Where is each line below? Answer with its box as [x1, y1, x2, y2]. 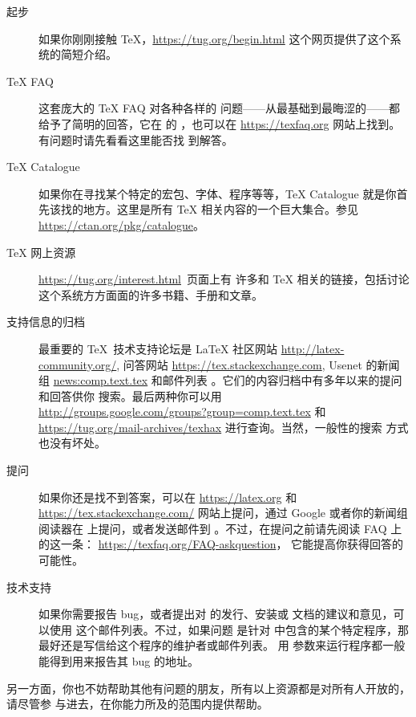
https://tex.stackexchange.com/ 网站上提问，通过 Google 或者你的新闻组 [38, 504, 408, 521]
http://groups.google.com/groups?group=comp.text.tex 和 [38, 403, 326, 420]
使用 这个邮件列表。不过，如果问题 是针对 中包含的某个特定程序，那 [49, 621, 409, 638]
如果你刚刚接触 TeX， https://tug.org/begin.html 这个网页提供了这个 [38, 30, 390, 47]
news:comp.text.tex [53, 372, 148, 389]
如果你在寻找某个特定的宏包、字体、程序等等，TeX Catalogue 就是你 [38, 185, 397, 202]
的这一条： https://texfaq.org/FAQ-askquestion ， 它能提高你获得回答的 [38, 536, 404, 552]
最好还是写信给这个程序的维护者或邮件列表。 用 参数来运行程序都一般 [38, 637, 406, 654]
